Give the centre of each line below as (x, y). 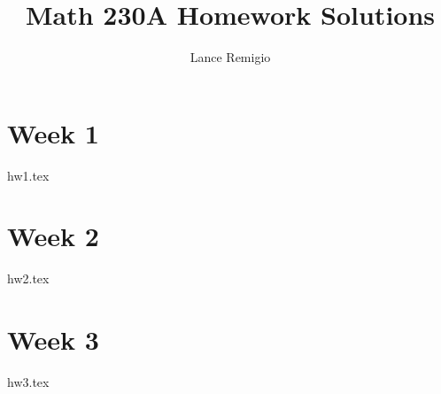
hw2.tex (28, 278)
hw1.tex (28, 175)
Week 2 (53, 236)
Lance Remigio (230, 57)
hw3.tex (28, 382)
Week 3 (53, 340)
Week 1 (53, 132)
